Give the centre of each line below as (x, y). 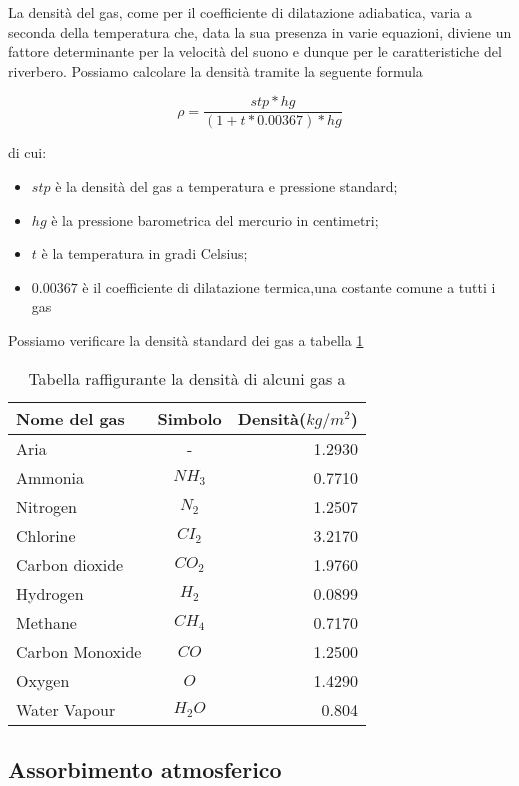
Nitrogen (46, 506)
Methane (46, 622)
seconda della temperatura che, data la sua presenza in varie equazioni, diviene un (260, 31)
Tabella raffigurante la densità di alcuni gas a (187, 378)
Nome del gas (70, 418)
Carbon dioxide (70, 564)
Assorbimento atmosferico (145, 768)
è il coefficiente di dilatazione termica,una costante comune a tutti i (289, 286)
